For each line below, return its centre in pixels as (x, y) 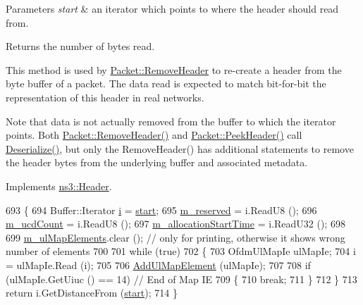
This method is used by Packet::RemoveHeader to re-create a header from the (174, 69)
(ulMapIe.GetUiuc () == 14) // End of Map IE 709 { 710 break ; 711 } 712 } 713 (181, 279)
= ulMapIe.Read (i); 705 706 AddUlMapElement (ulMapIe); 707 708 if (158, 264)
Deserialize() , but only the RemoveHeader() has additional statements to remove (180, 148)
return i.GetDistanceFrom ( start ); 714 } (92, 293)
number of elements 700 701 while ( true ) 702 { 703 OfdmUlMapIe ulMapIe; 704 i (181, 251)
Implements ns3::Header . (59, 186)
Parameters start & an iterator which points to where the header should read (172, 8)
